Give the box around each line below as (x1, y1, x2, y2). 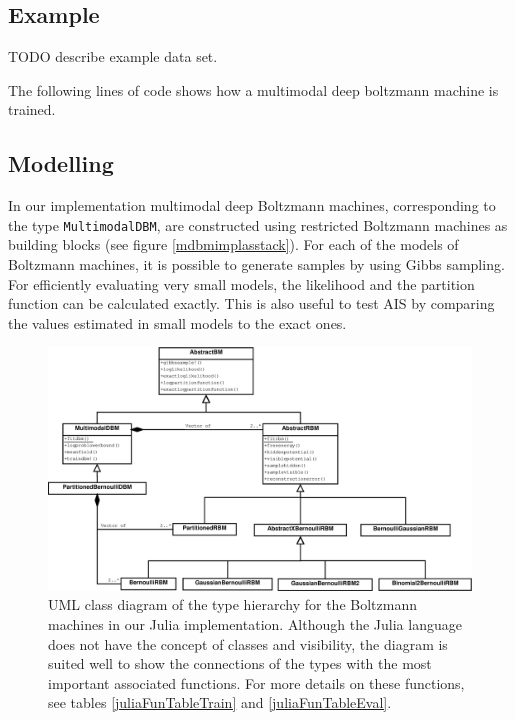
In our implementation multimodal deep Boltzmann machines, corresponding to (8, 195, 496, 216)
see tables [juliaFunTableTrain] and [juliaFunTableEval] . (48, 692, 392, 713)
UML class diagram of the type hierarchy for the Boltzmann (48, 594, 417, 615)
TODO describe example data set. (8, 46, 218, 67)
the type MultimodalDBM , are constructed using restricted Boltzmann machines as (8, 214, 508, 235)
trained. (8, 99, 56, 120)
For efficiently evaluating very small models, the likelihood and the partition (8, 273, 475, 294)
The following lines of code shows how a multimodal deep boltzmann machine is (8, 79, 499, 100)
